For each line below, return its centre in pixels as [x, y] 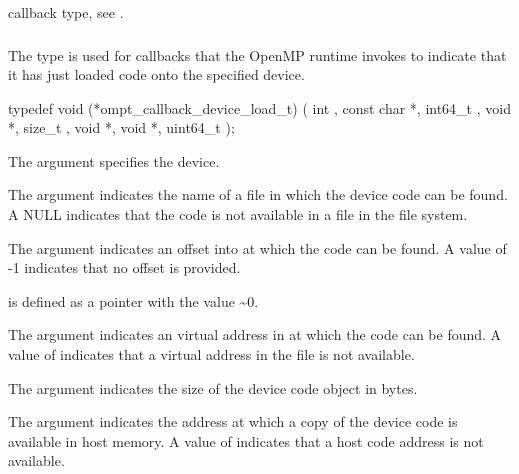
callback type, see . [66, 12]
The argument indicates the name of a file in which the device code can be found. [258, 194]
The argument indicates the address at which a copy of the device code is [233, 421]
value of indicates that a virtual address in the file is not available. [211, 354]
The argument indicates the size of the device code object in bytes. [213, 387]
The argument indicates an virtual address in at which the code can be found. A [255, 334]
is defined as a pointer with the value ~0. [133, 300]
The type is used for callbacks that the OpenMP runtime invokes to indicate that [257, 54]
